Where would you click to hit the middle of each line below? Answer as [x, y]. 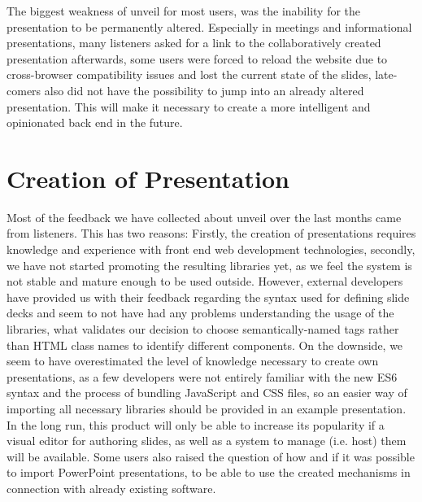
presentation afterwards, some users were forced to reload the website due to [197, 58]
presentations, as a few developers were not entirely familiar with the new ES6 [202, 376]
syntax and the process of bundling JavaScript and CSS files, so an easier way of [207, 393]
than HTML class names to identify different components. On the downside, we [205, 345]
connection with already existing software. [111, 488]
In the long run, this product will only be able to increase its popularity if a [196, 424]
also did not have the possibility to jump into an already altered [204, 90]
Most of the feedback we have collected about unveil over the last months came [204, 217]
